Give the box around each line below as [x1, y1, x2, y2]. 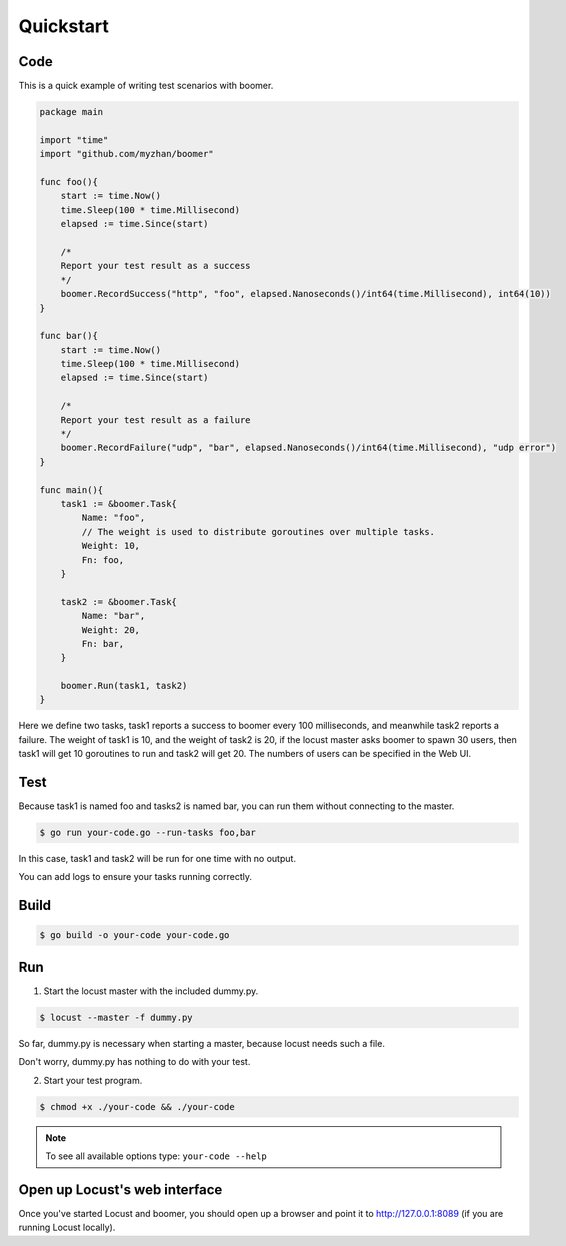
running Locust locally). [18, 1221, 116, 1234]
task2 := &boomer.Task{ [60, 596, 177, 607]
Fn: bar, [81, 638, 125, 649]
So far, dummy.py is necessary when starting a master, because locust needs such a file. [18, 1037, 385, 1049]
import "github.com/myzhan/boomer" [39, 148, 214, 160]
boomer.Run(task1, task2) [60, 680, 188, 692]
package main [39, 106, 104, 118]
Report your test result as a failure [60, 414, 251, 425]
